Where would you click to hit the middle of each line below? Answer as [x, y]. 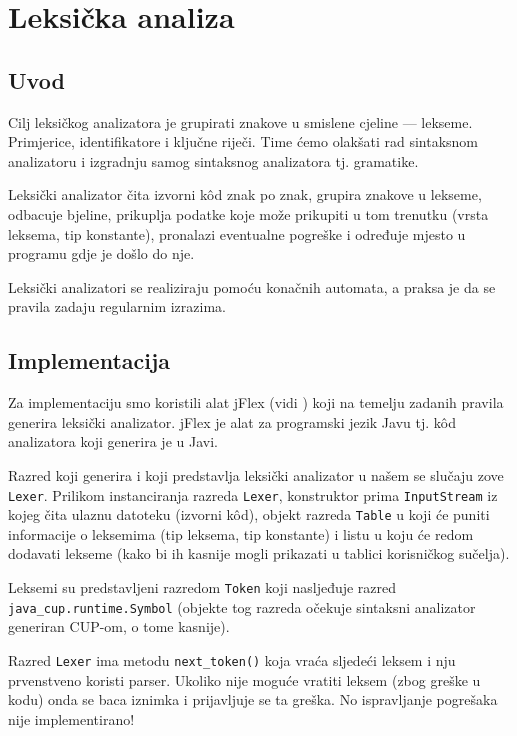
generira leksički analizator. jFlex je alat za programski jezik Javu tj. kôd [232, 421]
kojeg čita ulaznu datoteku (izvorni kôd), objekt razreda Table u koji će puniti [249, 514]
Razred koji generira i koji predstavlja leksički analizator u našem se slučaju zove [256, 474]
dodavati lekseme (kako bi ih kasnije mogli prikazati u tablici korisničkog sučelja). [259, 553]
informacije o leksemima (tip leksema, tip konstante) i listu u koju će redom [241, 533]
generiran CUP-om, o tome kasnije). [119, 626]
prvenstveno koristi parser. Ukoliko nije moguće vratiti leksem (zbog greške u [244, 679]
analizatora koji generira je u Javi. [113, 441]
